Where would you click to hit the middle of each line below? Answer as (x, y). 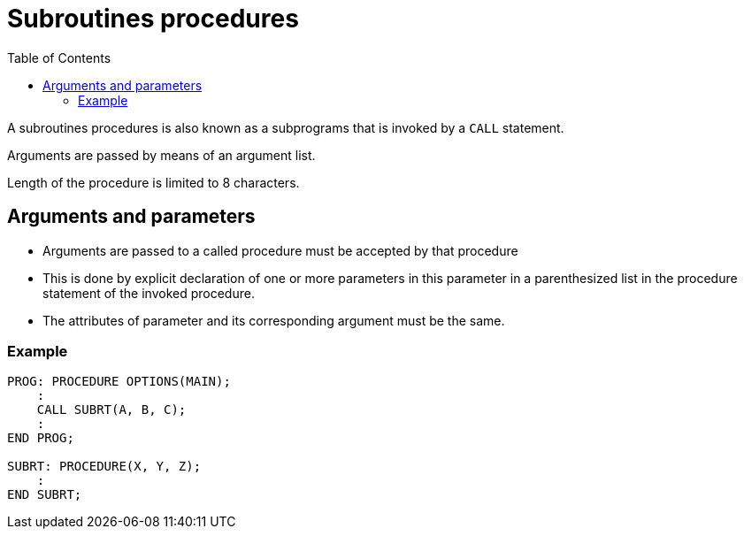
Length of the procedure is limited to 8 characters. (153, 182)
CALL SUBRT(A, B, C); (111, 410)
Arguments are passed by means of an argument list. (161, 155)
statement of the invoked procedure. (149, 293)
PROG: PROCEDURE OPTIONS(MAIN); (119, 382)
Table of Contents (59, 57)
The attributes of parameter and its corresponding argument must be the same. (274, 320)
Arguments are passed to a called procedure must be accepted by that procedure (280, 250)
